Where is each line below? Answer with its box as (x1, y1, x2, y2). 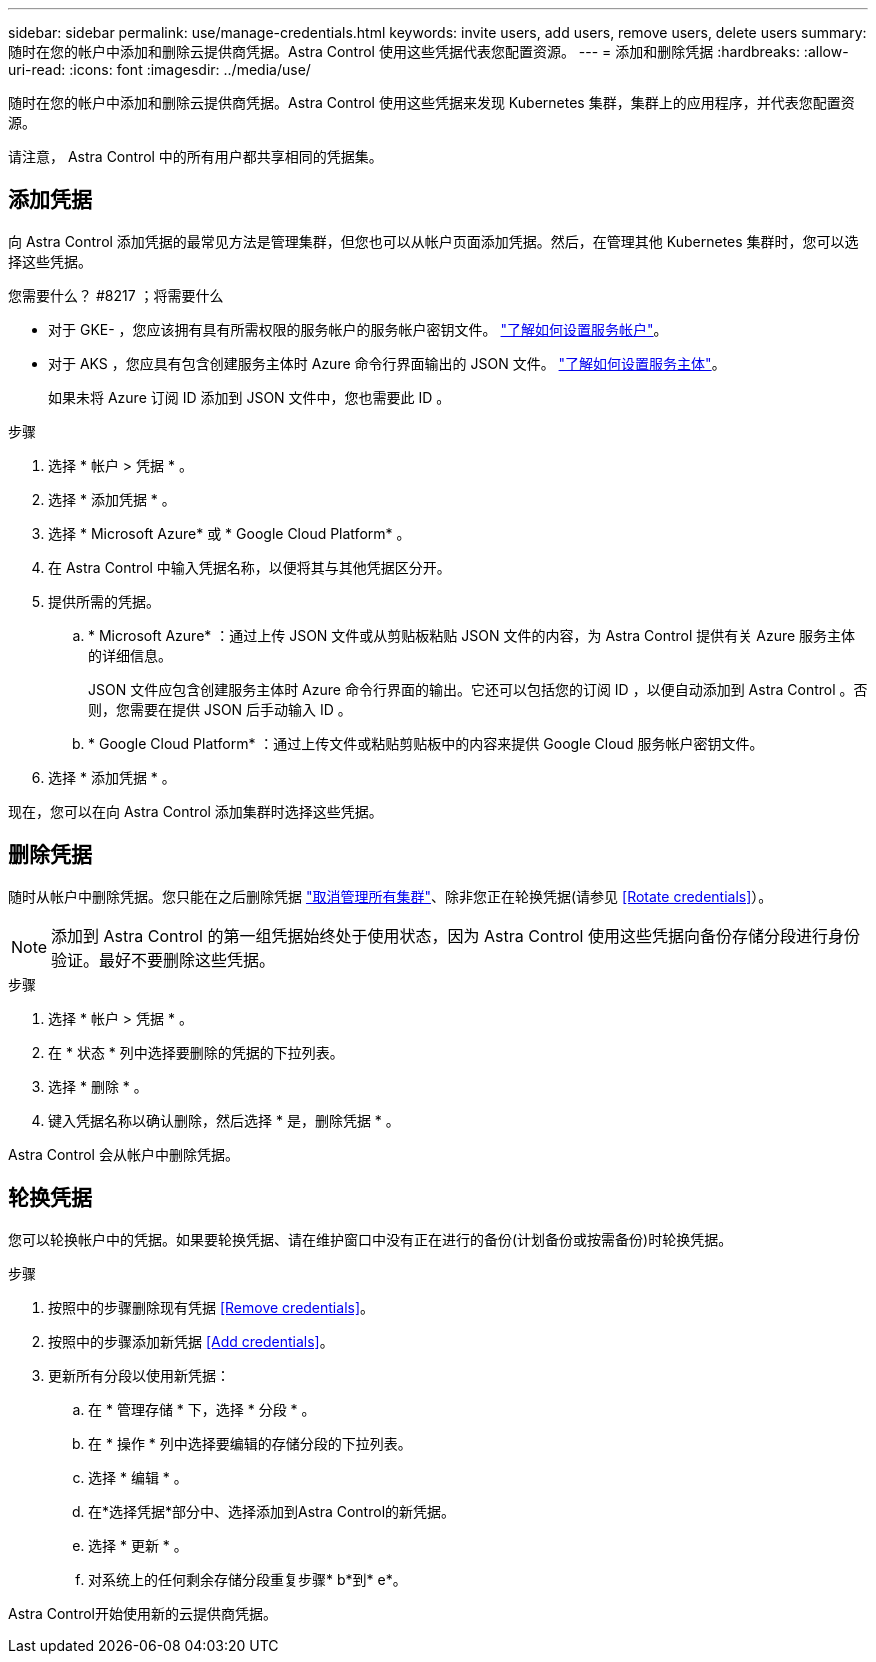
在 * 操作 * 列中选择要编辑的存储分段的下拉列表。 (88, 1434, 412, 1452)
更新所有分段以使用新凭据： (48, 1366, 230, 1384)
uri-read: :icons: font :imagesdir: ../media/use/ (8, 61, 311, 78)
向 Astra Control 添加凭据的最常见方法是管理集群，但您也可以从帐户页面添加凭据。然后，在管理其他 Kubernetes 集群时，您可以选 (8, 232, 859, 250)
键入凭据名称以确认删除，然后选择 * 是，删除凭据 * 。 (48, 1111, 400, 1129)
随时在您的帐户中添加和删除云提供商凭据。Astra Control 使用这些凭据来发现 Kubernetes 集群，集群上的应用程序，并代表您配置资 (8, 94, 855, 111)
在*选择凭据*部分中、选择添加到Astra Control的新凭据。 (88, 1502, 456, 1520)
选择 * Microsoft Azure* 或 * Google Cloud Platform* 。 (48, 524, 411, 542)
